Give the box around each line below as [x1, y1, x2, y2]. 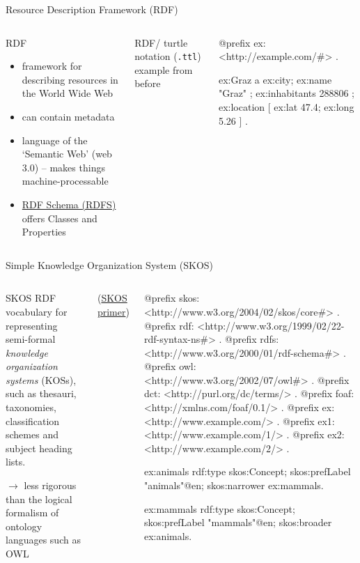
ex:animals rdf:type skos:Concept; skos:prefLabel [143, 464, 351, 479]
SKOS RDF [6, 291, 56, 305]
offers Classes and [22, 210, 97, 225]
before [134, 76, 161, 91]
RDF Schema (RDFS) [22, 196, 116, 211]
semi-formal [6, 332, 56, 346]
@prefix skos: [143, 291, 200, 305]
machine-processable [22, 173, 109, 188]
